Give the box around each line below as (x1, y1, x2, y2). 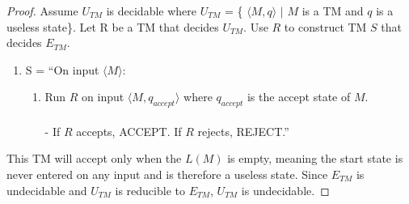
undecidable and (6, 181, 87, 198)
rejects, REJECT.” (197, 122, 289, 139)
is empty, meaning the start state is (227, 150, 403, 167)
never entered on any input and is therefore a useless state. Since (6, 165, 328, 182)
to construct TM (284, 18, 367, 35)
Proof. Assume (6, 2, 78, 19)
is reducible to (115, 181, 185, 198)
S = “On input (25, 61, 99, 78)
